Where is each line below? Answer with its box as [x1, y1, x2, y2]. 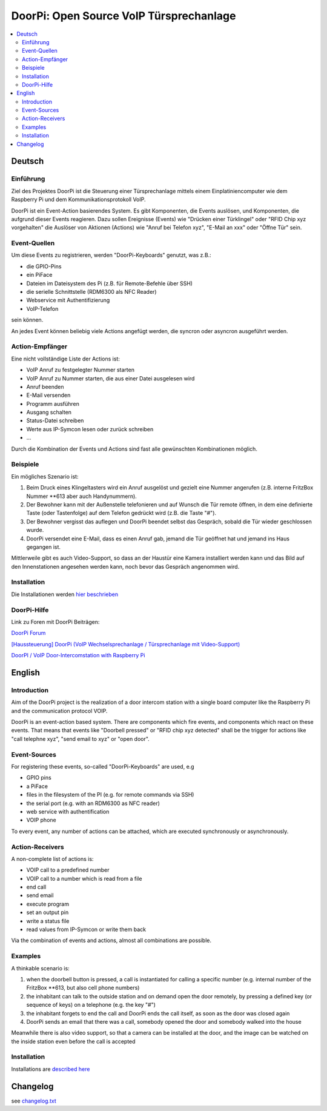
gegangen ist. [26, 543, 61, 551]
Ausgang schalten [26, 409, 72, 416]
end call [26, 883, 47, 890]
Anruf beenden [26, 383, 64, 390]
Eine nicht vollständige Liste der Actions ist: [11, 355, 121, 362]
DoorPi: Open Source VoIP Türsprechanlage [11, 9, 236, 22]
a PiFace [26, 782, 48, 790]
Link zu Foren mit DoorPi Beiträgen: [11, 618, 100, 625]
